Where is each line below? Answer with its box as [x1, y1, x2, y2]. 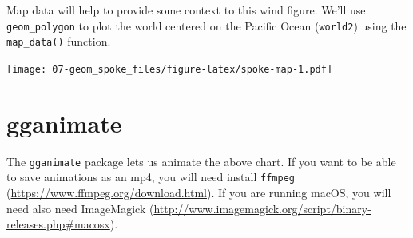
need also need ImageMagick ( [6, 200, 154, 216]
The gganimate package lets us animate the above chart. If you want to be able [6, 153, 396, 169]
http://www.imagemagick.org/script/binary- [153, 200, 371, 216]
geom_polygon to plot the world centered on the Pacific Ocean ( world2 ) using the [6, 17, 407, 34]
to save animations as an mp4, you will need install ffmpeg [6, 169, 295, 185]
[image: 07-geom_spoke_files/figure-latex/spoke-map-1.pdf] [6, 63, 333, 75]
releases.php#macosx [6, 216, 110, 232]
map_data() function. [6, 33, 111, 50]
